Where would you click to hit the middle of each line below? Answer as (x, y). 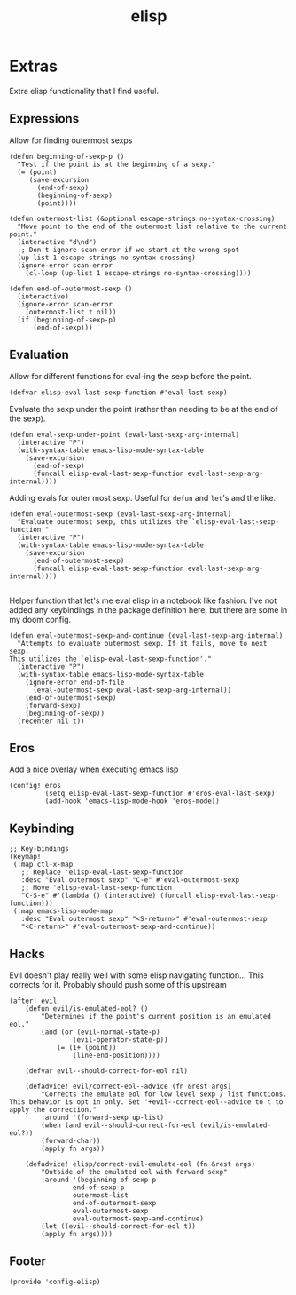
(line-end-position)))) (117, 1055)
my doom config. (40, 619)
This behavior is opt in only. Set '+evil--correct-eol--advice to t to (146, 1102)
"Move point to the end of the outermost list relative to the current (152, 226)
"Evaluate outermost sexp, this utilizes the (103, 521)
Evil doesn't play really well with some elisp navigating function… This (136, 975)
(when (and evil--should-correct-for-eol (119, 1125)
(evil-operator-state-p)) (120, 1040)
